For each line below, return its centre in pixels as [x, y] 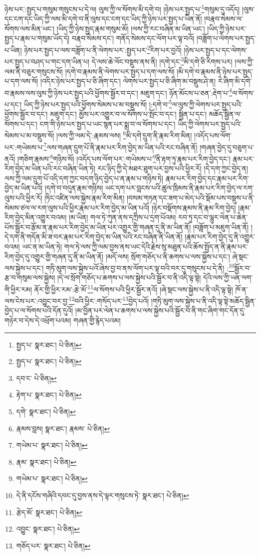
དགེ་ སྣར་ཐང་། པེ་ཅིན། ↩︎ [46, 411]
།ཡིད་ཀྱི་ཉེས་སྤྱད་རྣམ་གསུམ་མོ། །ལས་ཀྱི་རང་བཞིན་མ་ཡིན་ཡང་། [131, 28]
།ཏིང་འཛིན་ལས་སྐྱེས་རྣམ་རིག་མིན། [85, 197]
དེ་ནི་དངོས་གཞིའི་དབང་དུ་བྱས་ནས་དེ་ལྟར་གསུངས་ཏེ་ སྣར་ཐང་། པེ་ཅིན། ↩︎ [103, 495]
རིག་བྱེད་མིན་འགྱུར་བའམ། [36, 217]
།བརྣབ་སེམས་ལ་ [224, 19]
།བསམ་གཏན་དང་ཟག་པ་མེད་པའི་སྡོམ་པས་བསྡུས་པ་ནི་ [190, 197]
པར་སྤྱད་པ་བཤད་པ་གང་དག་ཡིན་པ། [47, 61]
